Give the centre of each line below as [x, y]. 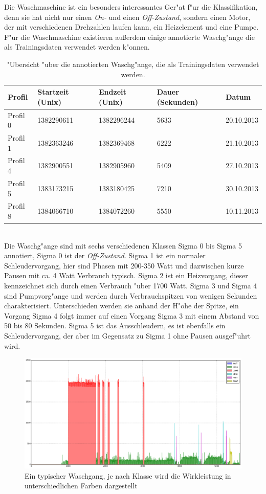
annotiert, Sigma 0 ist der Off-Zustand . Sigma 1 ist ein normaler [105, 255]
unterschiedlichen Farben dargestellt [81, 486]
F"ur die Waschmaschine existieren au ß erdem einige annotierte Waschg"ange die [129, 37]
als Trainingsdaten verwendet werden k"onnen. [77, 47]
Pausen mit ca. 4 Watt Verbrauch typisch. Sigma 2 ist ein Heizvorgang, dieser [126, 275]
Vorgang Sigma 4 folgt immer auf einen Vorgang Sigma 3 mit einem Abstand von [132, 315]
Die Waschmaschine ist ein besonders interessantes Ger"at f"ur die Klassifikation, [131, 7]
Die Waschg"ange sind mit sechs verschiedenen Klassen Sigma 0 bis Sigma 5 [123, 245]
